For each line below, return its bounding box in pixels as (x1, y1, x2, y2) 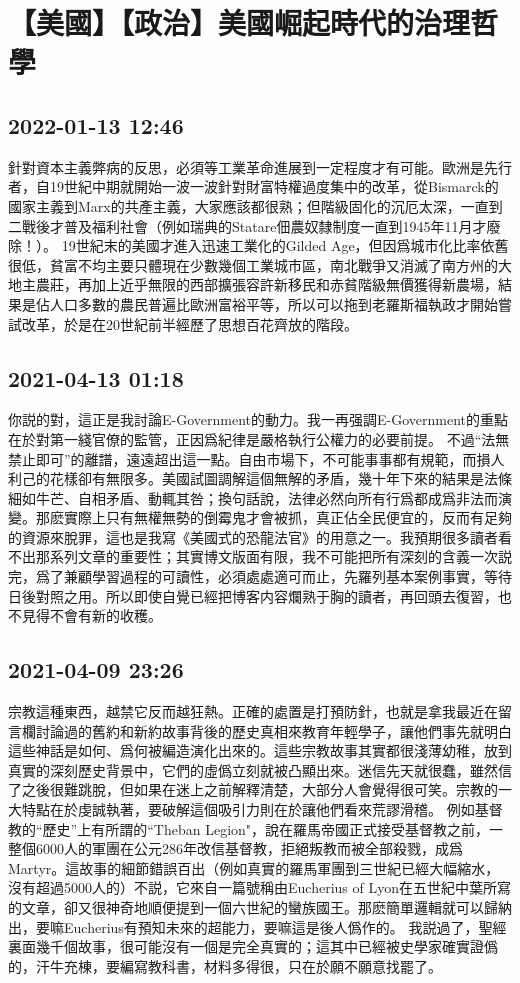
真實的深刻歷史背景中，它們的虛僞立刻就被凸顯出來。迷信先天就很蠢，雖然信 (8, 759, 512, 780)
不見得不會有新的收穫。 (8, 605, 162, 626)
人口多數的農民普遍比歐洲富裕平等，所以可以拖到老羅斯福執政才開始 (49, 293, 498, 314)
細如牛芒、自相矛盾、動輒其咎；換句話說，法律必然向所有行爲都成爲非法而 (8, 487, 498, 508)
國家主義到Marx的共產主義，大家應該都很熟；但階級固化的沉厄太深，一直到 (8, 195, 503, 216)
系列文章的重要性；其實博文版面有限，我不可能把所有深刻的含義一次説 (49, 546, 512, 567)
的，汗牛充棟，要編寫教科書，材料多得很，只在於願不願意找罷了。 (8, 955, 442, 976)
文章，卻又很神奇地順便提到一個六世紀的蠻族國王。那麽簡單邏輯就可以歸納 (21, 896, 512, 917)
